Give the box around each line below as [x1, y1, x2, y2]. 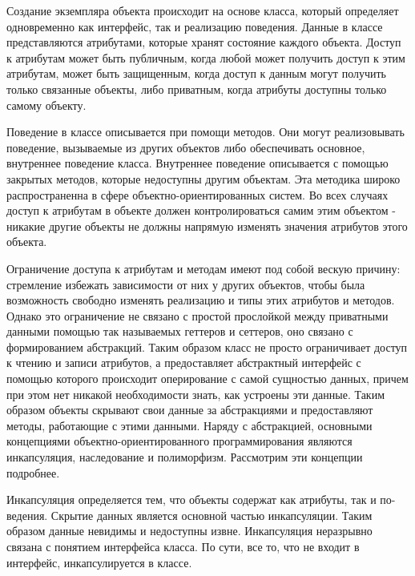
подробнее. [6, 464, 60, 481]
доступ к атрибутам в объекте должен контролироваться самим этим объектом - [6, 202, 396, 219]
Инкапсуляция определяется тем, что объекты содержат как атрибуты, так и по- [6, 491, 396, 508]
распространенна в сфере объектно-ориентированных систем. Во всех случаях [6, 186, 389, 203]
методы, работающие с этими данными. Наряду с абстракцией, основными [6, 417, 373, 433]
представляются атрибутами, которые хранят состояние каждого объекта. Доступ [6, 34, 401, 50]
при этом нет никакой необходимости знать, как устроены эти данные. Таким [6, 385, 385, 402]
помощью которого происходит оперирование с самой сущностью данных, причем [6, 370, 409, 387]
